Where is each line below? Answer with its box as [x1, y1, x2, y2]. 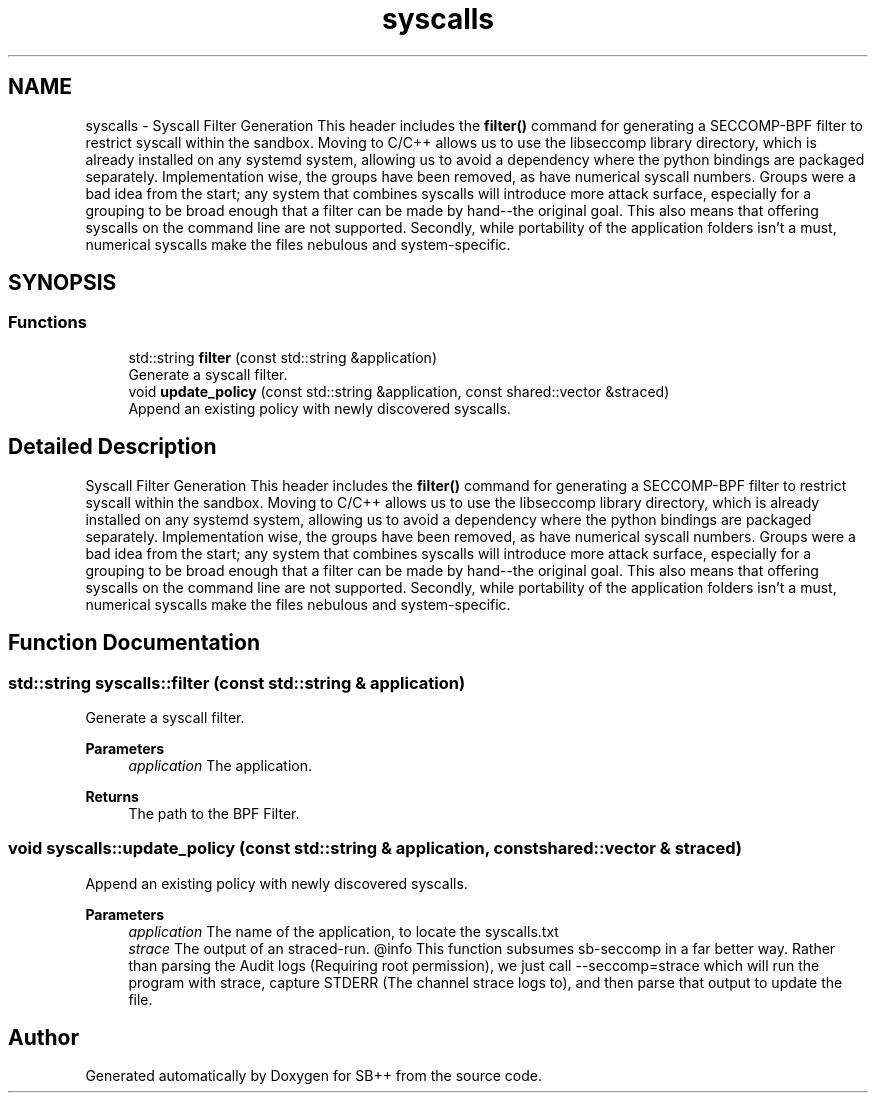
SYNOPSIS [8, 270, 117, 296]
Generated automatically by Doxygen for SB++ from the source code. [85, 1067, 542, 1085]
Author [8, 1025, 79, 1051]
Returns [85, 787, 139, 805]
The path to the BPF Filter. [128, 804, 300, 822]
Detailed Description [8, 434, 217, 460]
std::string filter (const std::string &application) [128, 348, 437, 366]
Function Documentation [8, 630, 260, 656]
